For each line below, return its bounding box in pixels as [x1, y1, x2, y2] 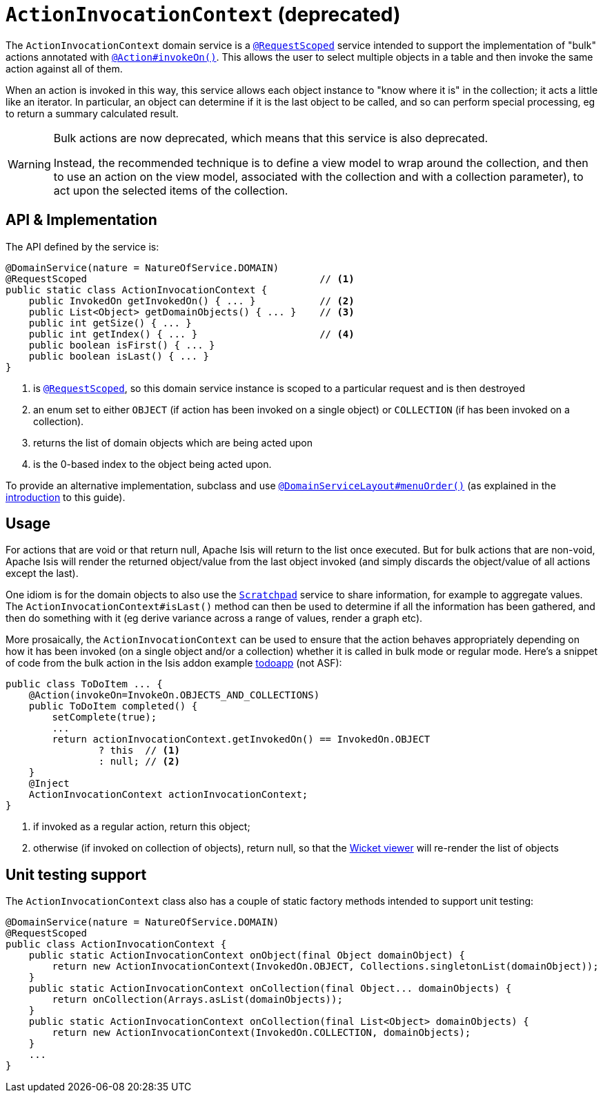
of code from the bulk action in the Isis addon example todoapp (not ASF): [6, 657, 342, 669]
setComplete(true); [52, 712, 157, 723]
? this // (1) [98, 745, 180, 756]
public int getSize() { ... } [28, 317, 192, 329]
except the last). [6, 567, 79, 580]
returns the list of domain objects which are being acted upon [33, 436, 313, 449]
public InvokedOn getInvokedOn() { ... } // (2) [28, 295, 355, 306]
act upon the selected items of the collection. [53, 183, 288, 197]
